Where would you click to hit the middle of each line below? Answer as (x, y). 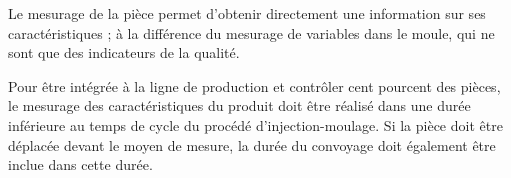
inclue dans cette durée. (80, 164)
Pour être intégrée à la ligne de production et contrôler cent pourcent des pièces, (254, 85)
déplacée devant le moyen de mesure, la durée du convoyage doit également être (252, 144)
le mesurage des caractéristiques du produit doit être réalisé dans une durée (239, 105)
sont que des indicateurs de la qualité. (124, 52)
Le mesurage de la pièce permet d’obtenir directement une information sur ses (247, 13)
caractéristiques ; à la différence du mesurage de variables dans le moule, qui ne (251, 32)
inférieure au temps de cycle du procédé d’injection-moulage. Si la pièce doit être (255, 124)
